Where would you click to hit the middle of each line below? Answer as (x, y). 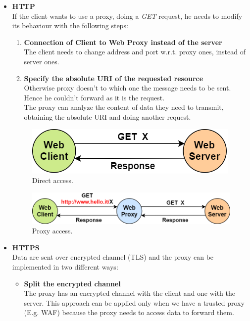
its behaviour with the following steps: (70, 25)
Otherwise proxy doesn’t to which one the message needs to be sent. (127, 88)
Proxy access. (52, 231)
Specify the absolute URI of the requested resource (114, 78)
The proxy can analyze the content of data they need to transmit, (124, 107)
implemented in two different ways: (65, 267)
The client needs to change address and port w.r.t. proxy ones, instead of (135, 52)
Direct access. (52, 180)
